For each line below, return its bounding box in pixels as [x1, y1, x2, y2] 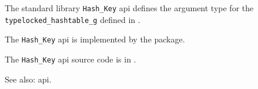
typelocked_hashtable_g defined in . [5, 13, 140, 25]
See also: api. [5, 72, 52, 85]
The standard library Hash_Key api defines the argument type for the [5, 2, 254, 14]
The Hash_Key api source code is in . [5, 52, 136, 65]
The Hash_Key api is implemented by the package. [5, 33, 185, 45]
